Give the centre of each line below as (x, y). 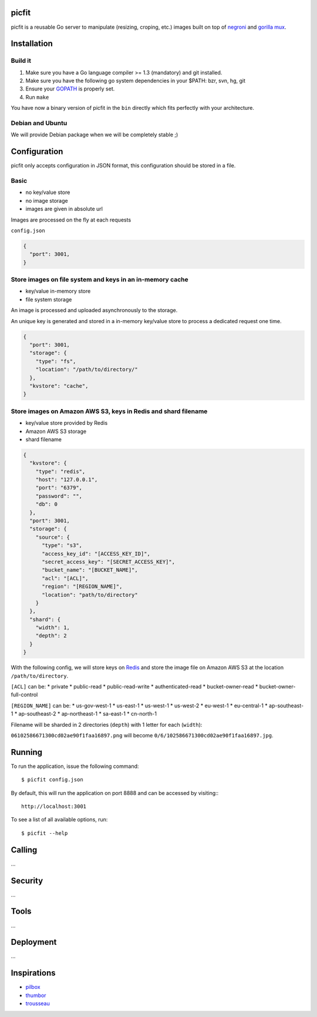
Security (27, 880)
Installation (32, 44)
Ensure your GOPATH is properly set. (70, 89)
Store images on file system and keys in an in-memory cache (100, 280)
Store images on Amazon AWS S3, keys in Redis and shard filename (109, 411)
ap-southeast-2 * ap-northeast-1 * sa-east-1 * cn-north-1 (87, 714)
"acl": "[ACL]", (65, 578)
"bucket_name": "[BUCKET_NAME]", (90, 570)
